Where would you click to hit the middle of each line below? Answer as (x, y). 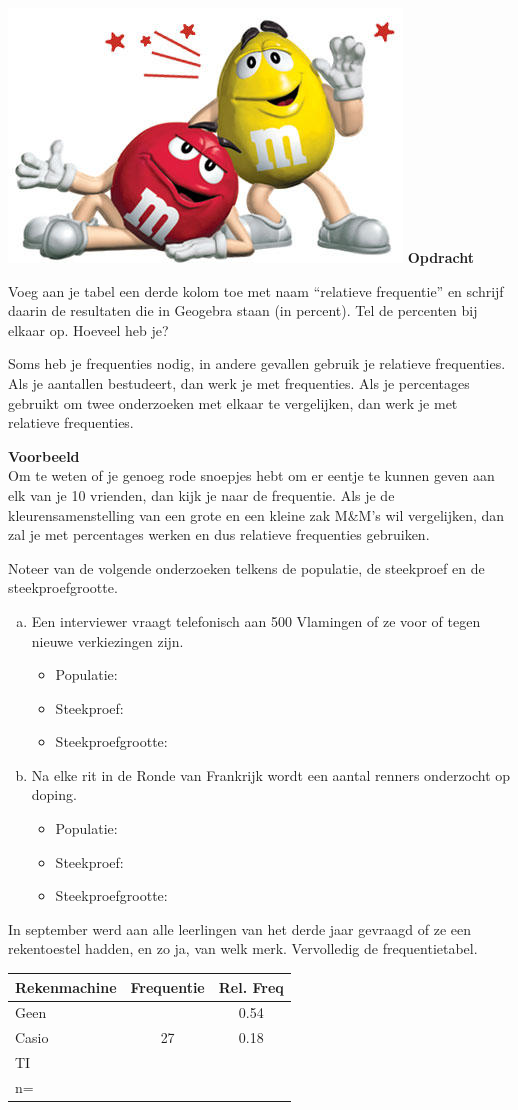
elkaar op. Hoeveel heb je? (88, 329)
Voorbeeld (44, 455)
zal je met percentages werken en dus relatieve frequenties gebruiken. (219, 534)
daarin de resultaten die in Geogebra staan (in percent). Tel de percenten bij (243, 310)
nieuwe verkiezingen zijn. (107, 640)
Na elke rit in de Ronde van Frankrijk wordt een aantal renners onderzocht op (271, 774)
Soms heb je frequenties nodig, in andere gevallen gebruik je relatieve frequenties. (257, 363)
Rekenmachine (66, 986)
